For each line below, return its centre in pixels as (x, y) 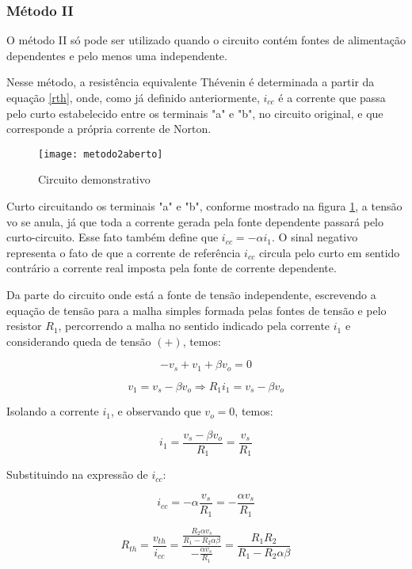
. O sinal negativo (315, 237)
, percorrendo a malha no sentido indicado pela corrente (194, 326)
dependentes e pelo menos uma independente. (117, 55)
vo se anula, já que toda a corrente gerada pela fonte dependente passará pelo (195, 221)
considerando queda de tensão (79, 341)
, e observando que (156, 411)
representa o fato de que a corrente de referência (124, 252)
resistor (24, 326)
